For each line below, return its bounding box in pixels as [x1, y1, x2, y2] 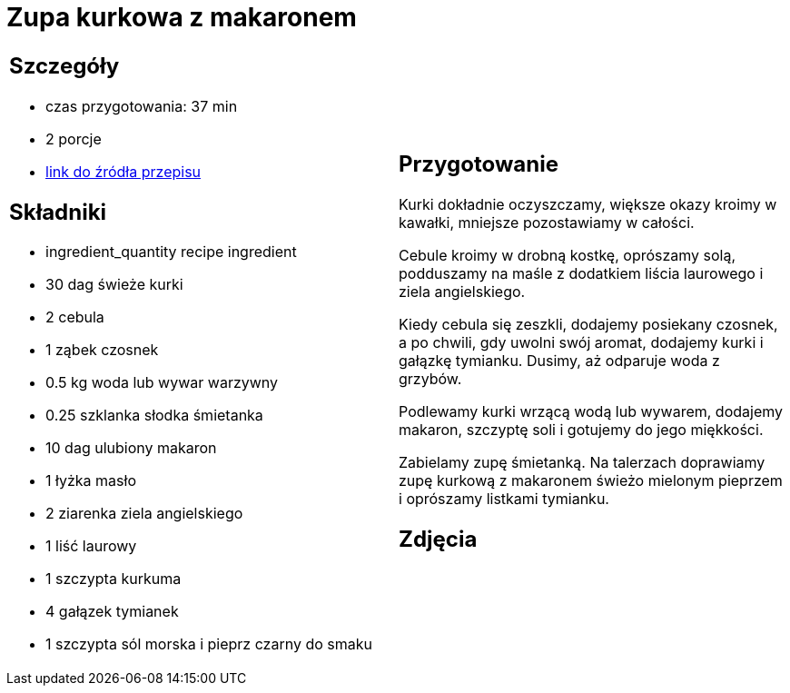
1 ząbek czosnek [45, 341, 159, 360]
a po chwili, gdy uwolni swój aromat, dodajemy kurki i [399, 332, 764, 351]
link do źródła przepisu [45, 162, 202, 181]
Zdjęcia [399, 525, 478, 552]
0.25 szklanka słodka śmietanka [45, 406, 263, 425]
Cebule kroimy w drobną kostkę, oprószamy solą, [399, 245, 736, 264]
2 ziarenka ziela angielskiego [45, 504, 243, 523]
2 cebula [45, 308, 104, 327]
